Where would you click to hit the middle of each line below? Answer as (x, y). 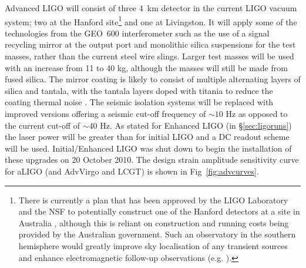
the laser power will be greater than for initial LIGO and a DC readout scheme (147, 137)
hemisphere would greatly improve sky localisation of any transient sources (153, 245)
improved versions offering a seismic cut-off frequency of (105, 113)
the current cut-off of (43, 125)
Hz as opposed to (257, 113)
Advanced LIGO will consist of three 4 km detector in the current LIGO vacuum (151, 8)
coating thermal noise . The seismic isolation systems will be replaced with (139, 102)
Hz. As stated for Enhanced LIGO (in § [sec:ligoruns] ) (196, 125)
